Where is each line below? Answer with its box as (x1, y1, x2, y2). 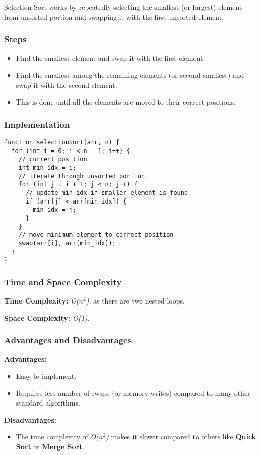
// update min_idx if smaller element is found (25, 189, 188, 196)
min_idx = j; (33, 206, 77, 214)
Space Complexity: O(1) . (4, 312, 90, 323)
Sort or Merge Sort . (16, 441, 85, 452)
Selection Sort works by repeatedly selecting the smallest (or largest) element (4, 2, 242, 12)
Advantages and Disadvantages (4, 334, 132, 346)
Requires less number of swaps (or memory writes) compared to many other (16, 387, 250, 398)
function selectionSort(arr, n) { (4, 139, 120, 146)
